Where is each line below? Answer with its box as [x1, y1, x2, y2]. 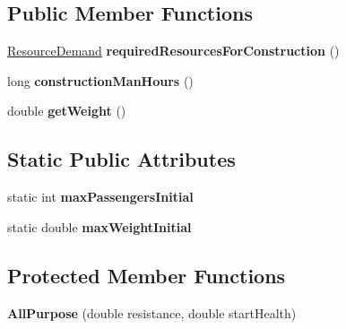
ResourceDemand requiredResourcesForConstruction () [7, 41, 340, 60]
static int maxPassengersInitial [7, 187, 194, 206]
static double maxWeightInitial [7, 217, 192, 236]
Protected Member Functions [7, 261, 286, 289]
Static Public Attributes [7, 145, 236, 173]
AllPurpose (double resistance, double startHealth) [7, 303, 297, 322]
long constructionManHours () [7, 71, 194, 90]
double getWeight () [7, 101, 126, 120]
